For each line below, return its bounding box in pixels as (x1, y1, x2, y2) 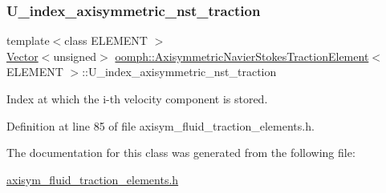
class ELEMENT (64, 32, 148, 49)
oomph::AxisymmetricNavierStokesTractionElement (115, 47, 369, 64)
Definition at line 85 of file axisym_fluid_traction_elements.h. (6, 117, 315, 134)
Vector (6, 47, 39, 64)
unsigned (53, 47, 97, 64)
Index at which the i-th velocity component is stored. (6, 90, 268, 107)
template (6, 32, 50, 49)
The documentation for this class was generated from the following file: (6, 144, 356, 161)
